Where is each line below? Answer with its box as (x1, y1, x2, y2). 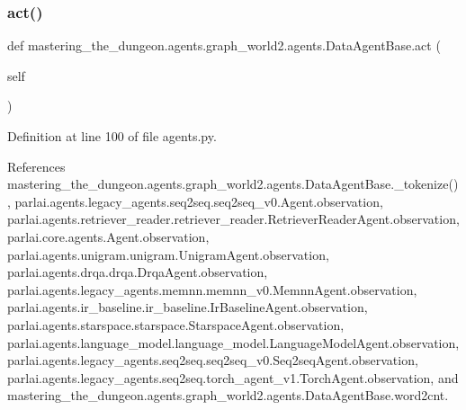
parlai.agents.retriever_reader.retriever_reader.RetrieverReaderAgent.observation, (7, 209, 460, 228)
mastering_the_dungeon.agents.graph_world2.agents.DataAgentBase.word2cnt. (7, 386, 449, 405)
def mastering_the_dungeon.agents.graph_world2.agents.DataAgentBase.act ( (7, 36, 441, 55)
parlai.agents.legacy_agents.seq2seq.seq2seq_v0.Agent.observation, (14, 192, 383, 210)
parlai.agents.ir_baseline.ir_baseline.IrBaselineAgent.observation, (7, 298, 368, 316)
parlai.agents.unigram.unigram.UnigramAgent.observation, (7, 245, 329, 263)
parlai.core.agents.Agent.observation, (7, 227, 210, 245)
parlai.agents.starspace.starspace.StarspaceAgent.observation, (7, 315, 345, 334)
